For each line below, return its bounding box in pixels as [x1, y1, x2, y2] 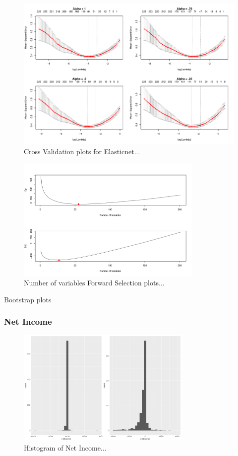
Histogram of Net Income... [24, 442, 107, 453]
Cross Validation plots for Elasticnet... [24, 146, 140, 156]
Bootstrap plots [4, 294, 52, 304]
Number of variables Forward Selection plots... [24, 277, 165, 288]
